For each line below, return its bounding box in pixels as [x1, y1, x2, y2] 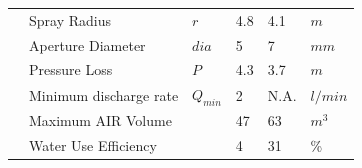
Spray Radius [29, 9, 111, 30]
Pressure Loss [29, 59, 113, 80]
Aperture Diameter [29, 34, 146, 55]
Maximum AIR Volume [29, 110, 172, 131]
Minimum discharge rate [29, 84, 179, 105]
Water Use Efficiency [29, 135, 157, 156]
